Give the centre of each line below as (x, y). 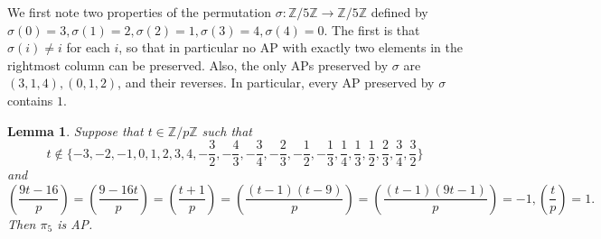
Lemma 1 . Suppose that (75, 130)
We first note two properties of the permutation (139, 12)
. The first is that (372, 29)
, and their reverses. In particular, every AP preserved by (276, 83)
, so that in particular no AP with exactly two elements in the (291, 47)
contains (30, 100)
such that (227, 130)
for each (88, 47)
